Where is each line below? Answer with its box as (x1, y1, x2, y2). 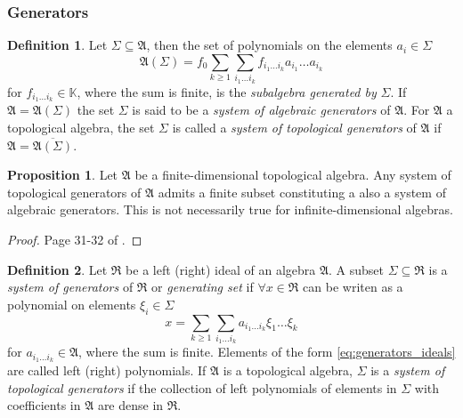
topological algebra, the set (7, 118, 155, 136)
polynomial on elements (7, 294, 136, 313)
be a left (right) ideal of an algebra (126, 260, 316, 278)
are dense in (97, 396, 164, 414)
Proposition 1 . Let (7, 165, 118, 184)
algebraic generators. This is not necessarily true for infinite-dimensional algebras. (7, 200, 453, 219)
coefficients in (7, 396, 81, 414)
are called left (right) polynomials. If (7, 361, 207, 380)
